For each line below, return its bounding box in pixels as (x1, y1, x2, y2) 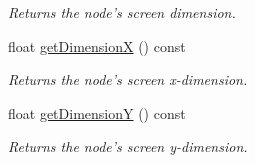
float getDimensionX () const (8, 35, 186, 56)
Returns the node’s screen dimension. (8, 2, 236, 22)
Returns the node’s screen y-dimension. (8, 136, 248, 157)
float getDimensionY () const (8, 102, 186, 123)
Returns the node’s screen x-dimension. (8, 69, 248, 90)
